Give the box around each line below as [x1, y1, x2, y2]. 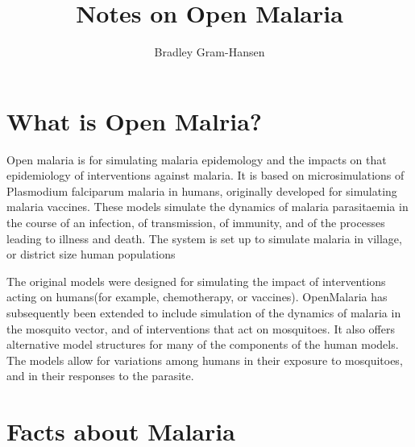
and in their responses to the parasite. [6, 367, 194, 384]
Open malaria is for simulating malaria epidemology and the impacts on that [6, 151, 387, 168]
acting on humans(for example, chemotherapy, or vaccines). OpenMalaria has [6, 288, 388, 305]
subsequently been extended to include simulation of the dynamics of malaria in [6, 304, 401, 321]
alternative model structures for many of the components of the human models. [6, 336, 399, 353]
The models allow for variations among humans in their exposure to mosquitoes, [6, 351, 403, 368]
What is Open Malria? [6, 104, 263, 137]
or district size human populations [6, 246, 176, 263]
